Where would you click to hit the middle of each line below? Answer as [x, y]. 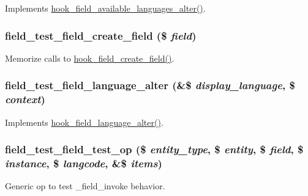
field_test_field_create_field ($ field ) [101, 35]
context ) [25, 99]
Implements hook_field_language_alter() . [84, 122]
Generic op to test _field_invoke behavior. [85, 186]
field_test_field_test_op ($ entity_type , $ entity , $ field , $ [154, 149]
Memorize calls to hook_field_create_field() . [90, 58]
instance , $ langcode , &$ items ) [84, 163]
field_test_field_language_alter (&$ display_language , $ [150, 85]
